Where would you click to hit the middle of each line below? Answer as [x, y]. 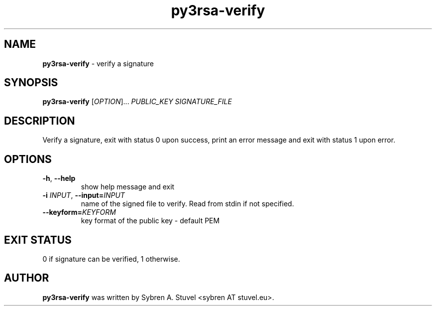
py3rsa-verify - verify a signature [98, 63]
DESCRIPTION [40, 121]
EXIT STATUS [38, 240]
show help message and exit [128, 187]
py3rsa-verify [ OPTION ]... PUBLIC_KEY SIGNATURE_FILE [137, 102]
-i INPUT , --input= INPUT [84, 195]
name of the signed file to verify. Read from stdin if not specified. [187, 204]
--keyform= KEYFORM [79, 212]
